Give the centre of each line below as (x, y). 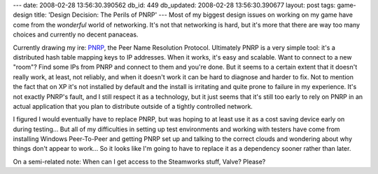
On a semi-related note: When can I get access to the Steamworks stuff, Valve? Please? (139, 161)
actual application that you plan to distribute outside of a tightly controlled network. (133, 106)
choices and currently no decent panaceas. (76, 34)
